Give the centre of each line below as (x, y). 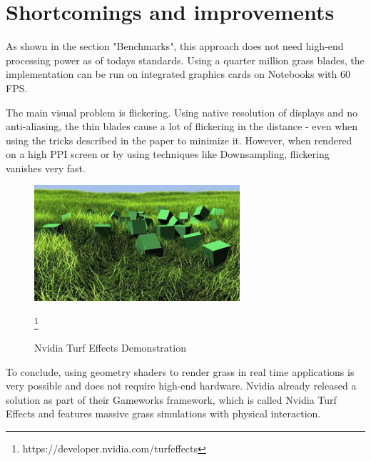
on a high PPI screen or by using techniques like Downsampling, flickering (168, 154)
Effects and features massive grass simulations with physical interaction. (163, 413)
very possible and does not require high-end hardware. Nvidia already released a (181, 386)
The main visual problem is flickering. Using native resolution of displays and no (182, 112)
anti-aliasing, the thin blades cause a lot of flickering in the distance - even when (182, 126)
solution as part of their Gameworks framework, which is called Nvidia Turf (171, 399)
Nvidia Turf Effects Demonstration (110, 348)
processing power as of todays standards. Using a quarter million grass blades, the (185, 60)
